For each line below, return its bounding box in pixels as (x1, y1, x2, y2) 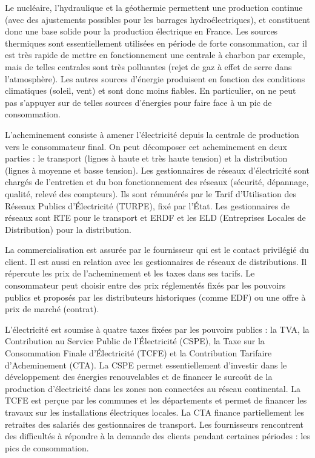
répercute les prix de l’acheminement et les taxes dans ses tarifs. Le (5, 267, 255, 280)
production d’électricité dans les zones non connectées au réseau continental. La (5, 382, 300, 394)
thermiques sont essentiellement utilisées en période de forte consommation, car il (5, 36, 307, 49)
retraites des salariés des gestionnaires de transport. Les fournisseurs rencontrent (5, 417, 304, 430)
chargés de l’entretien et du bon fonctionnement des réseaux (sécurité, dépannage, (5, 175, 309, 188)
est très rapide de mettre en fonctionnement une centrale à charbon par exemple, (5, 48, 305, 61)
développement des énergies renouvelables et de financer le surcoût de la (5, 370, 273, 383)
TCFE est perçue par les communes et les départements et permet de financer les (5, 394, 307, 407)
